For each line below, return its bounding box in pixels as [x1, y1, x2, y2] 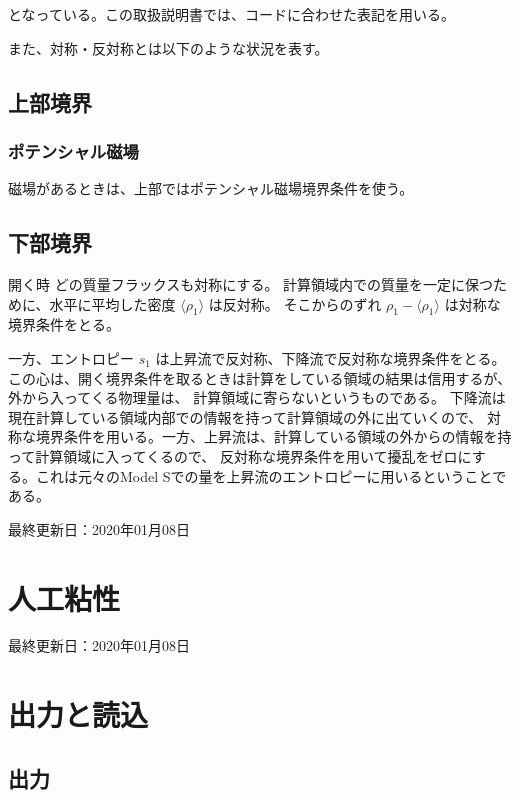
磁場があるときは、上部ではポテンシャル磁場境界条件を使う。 [8, 178, 414, 199]
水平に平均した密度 [49, 293, 176, 314]
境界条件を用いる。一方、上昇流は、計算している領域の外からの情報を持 [35, 426, 512, 447]
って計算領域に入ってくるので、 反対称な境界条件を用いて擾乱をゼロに [8, 445, 472, 466]
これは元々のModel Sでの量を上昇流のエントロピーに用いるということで [35, 465, 507, 486]
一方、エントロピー [8, 347, 134, 368]
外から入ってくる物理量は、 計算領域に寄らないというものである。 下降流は [8, 387, 506, 408]
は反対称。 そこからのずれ [208, 293, 382, 314]
